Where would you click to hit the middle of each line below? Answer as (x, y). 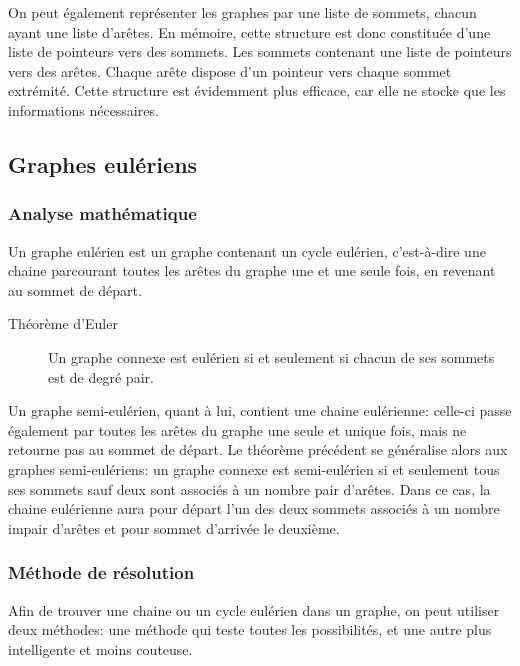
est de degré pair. (101, 376)
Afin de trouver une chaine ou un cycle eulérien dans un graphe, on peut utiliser (254, 609)
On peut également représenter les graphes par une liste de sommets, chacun (242, 12)
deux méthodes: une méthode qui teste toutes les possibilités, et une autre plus (250, 629)
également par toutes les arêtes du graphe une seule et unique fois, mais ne (237, 429)
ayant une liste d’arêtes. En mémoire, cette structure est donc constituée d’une (249, 31)
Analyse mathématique (102, 213)
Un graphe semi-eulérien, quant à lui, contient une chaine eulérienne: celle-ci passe (260, 410)
